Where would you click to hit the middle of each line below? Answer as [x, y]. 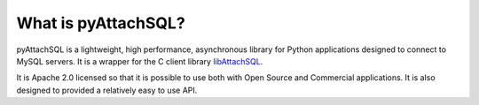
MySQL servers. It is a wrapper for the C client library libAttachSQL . [140, 61]
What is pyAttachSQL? [101, 23]
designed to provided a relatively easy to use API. [107, 90]
